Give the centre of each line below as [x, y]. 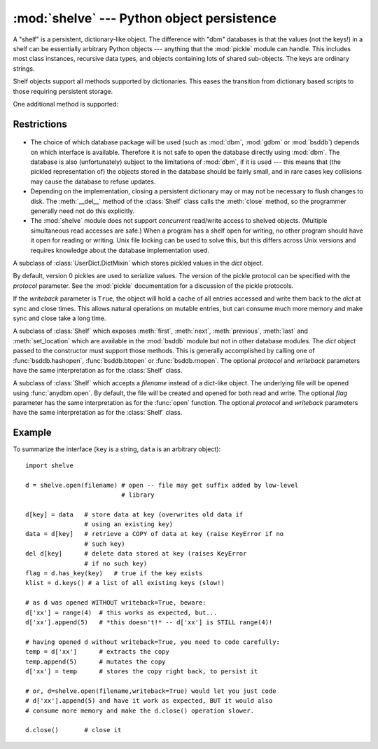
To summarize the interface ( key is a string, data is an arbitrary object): [117, 449]
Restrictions [40, 124]
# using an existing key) [129, 524]
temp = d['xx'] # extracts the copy [97, 652]
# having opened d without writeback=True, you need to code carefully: [153, 642]
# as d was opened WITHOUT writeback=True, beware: [116, 603]
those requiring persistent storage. [63, 91]
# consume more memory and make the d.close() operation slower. [140, 710]
